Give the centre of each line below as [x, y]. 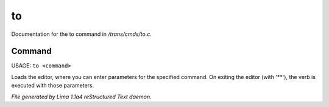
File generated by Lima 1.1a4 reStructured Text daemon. [81, 97]
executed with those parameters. [53, 86]
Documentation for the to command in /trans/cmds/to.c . [82, 34]
